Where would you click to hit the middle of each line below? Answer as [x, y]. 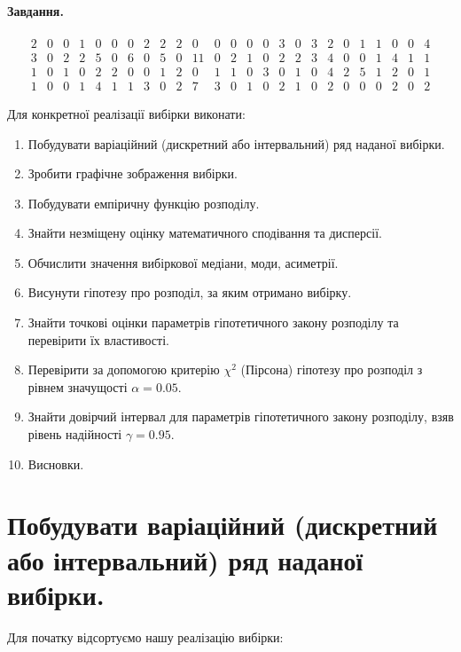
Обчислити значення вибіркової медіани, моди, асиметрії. [183, 262]
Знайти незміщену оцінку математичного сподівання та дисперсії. [205, 233]
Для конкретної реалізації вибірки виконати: [126, 113]
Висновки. [56, 463]
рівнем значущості [78, 386]
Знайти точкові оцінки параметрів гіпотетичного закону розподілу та [213, 322]
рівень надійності [75, 434]
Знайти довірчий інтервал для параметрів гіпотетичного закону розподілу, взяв [241, 416]
